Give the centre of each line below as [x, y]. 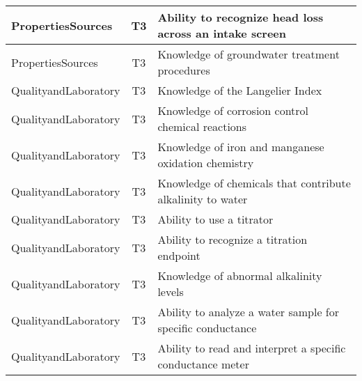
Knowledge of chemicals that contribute [254, 183]
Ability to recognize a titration [233, 239]
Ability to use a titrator [215, 219]
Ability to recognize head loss [241, 17]
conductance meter [203, 364]
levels [171, 291]
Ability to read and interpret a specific [252, 348]
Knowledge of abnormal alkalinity [240, 275]
